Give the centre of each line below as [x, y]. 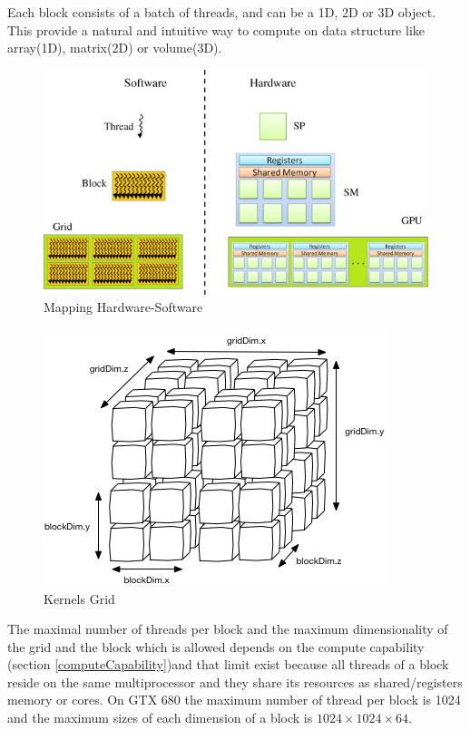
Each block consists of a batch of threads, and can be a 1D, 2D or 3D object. [222, 12]
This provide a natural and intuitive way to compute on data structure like [216, 29]
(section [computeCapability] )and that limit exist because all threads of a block [228, 664]
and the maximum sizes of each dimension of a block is [160, 718]
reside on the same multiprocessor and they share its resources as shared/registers [235, 681]
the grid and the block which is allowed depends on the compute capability [216, 646]
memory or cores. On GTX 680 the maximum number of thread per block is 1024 [234, 700]
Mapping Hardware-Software [123, 307]
